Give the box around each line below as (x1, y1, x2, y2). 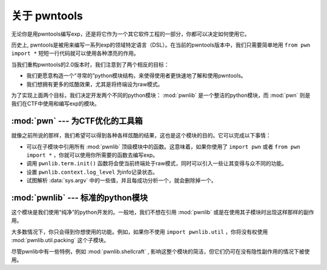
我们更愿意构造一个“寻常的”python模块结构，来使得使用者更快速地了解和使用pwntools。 (26, 72, 246, 79)
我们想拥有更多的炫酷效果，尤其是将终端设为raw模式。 (26, 81, 163, 88)
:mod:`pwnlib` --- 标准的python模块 (11, 193, 148, 203)
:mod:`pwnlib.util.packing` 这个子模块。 (11, 237, 109, 244)
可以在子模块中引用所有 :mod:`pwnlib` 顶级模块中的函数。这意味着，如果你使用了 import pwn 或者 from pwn (26, 143, 301, 150)
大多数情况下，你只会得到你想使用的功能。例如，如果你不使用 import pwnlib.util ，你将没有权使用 (11, 228, 268, 235)
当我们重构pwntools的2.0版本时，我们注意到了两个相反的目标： (11, 61, 170, 68)
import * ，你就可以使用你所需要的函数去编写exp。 (26, 151, 159, 159)
